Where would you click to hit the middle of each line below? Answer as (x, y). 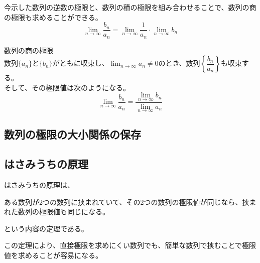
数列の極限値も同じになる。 (63, 212)
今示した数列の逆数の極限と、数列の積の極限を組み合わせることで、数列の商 (130, 7)
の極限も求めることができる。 (53, 17)
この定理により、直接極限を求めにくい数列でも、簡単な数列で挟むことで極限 (130, 245)
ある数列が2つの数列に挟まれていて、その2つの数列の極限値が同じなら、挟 (127, 202)
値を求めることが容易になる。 (53, 255)
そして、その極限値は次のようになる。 (67, 87)
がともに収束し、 (81, 63)
